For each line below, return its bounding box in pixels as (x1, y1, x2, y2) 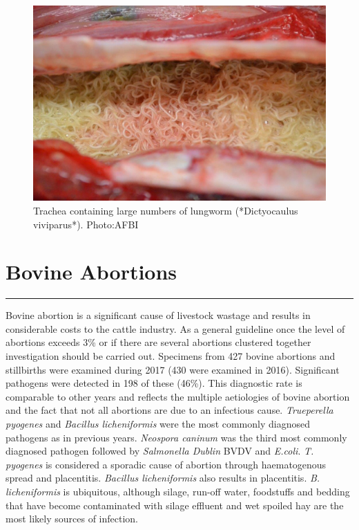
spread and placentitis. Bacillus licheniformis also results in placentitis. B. (6, 470, 320, 485)
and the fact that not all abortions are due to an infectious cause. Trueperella (6, 403, 333, 417)
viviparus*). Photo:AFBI (33, 217, 139, 231)
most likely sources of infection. (6, 511, 138, 526)
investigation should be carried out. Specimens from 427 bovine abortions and (6, 349, 336, 363)
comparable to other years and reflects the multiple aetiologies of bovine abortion (6, 389, 350, 403)
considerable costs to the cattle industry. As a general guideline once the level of (6, 321, 345, 336)
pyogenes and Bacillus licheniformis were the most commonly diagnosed (6, 417, 310, 431)
